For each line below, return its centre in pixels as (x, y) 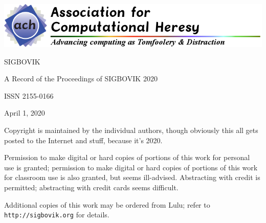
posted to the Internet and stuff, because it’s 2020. (83, 140)
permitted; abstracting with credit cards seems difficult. (91, 187)
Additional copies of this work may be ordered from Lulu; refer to (107, 204)
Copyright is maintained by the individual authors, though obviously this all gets (131, 130)
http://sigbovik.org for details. (57, 215)
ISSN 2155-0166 (29, 95)
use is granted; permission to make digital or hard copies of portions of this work (131, 167)
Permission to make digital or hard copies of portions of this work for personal (127, 157)
